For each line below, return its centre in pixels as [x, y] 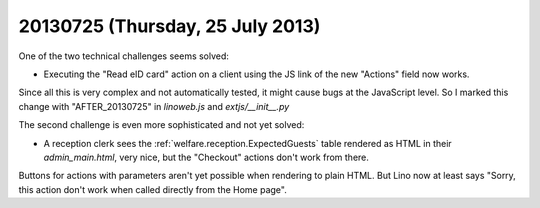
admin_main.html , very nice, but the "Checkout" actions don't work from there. [206, 157]
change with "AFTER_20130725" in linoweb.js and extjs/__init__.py [154, 106]
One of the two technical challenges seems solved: [124, 56]
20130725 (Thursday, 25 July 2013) [169, 26]
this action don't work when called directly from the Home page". [152, 189]
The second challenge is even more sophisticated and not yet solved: [161, 125]
